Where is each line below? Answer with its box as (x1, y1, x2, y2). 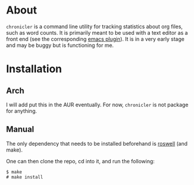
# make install (6, 174, 44, 180)
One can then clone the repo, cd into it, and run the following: (6, 157, 155, 164)
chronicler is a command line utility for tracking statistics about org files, (6, 23, 183, 30)
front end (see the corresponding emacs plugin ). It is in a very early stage (6, 35, 185, 42)
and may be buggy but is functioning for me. (6, 42, 114, 49)
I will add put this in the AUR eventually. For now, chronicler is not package (6, 101, 189, 108)
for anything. (6, 107, 37, 115)
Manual (6, 125, 34, 134)
